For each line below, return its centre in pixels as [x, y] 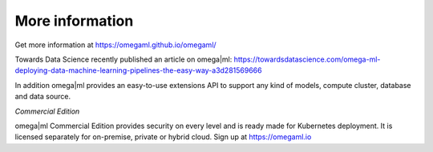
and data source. [43, 97]
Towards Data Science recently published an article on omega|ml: [123, 59]
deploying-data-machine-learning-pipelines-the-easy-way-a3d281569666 [138, 70]
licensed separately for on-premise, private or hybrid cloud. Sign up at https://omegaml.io [163, 137]
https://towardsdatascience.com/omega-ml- [307, 59]
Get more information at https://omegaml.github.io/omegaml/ [115, 45]
